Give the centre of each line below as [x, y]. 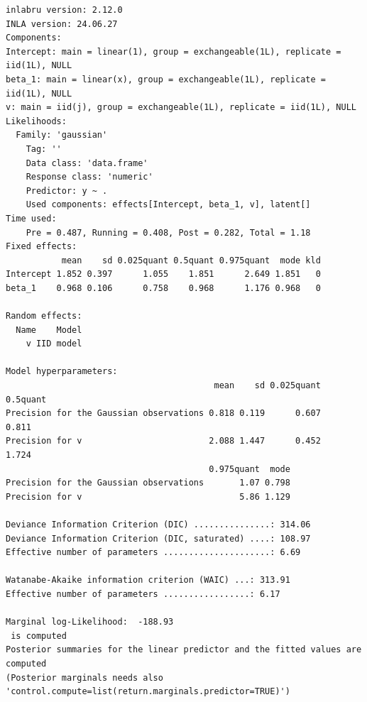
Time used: [31, 218]
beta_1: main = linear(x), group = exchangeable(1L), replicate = [166, 79]
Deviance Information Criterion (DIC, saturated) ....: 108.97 [158, 538]
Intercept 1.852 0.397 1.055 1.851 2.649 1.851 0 [163, 274]
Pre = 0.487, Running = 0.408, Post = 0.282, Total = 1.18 [168, 232]
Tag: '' [44, 149]
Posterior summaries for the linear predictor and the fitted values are [184, 650]
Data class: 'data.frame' [87, 163]
